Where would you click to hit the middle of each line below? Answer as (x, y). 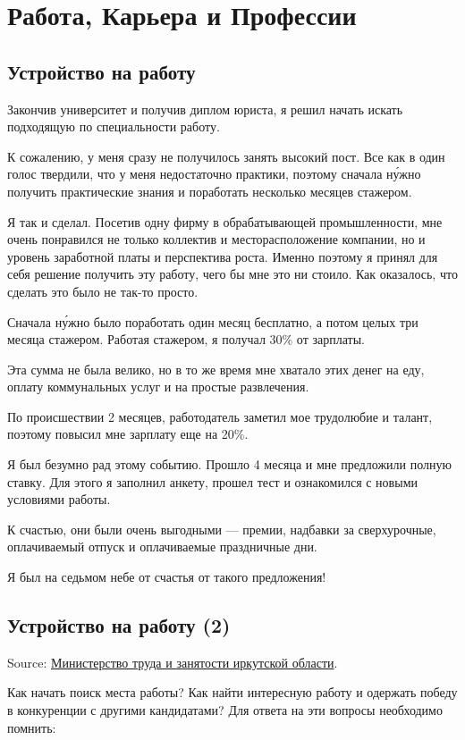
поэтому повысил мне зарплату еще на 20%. (128, 434)
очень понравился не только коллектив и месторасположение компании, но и (216, 239)
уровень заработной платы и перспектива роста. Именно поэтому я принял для (223, 256)
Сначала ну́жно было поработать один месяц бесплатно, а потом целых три (213, 321)
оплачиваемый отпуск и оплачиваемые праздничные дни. (162, 547)
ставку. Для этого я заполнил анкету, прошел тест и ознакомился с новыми (212, 481)
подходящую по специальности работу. (114, 126)
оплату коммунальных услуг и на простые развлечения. (158, 387)
